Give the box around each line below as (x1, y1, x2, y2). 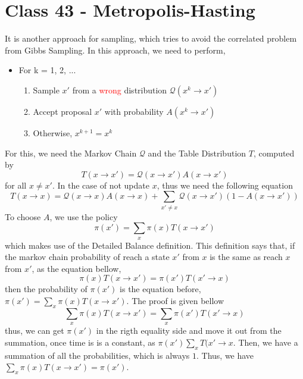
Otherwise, (33, 126, 73, 139)
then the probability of (5, 283, 88, 295)
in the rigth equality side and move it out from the (96, 324, 282, 337)
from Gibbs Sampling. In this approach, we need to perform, (5, 43, 226, 56)
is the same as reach (210, 250, 283, 263)
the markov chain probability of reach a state (5, 250, 170, 263)
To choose (5, 210, 41, 223)
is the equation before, (120, 283, 201, 295)
